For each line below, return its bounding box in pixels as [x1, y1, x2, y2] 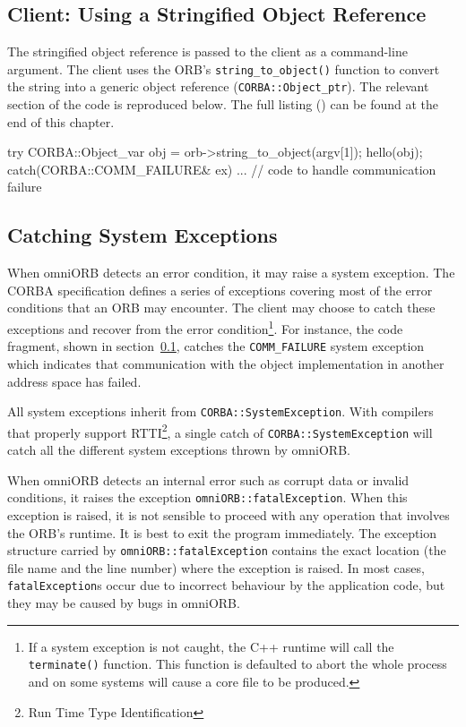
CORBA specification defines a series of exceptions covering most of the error [7, 280, 433, 299]
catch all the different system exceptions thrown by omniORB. [7, 440, 350, 459]
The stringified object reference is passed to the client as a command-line [7, 42, 408, 61]
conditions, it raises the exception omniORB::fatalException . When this [7, 488, 408, 507]
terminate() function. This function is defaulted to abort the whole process [28, 654, 447, 673]
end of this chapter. [7, 112, 115, 131]
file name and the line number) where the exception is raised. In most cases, [7, 558, 425, 577]
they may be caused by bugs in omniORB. [7, 594, 240, 612]
